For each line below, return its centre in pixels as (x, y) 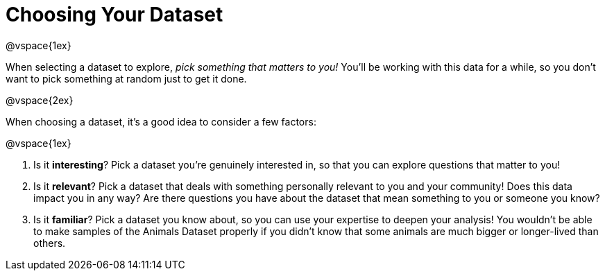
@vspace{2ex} (40, 100)
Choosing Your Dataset (114, 15)
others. (50, 243)
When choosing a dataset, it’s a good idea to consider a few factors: (161, 121)
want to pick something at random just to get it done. (126, 78)
